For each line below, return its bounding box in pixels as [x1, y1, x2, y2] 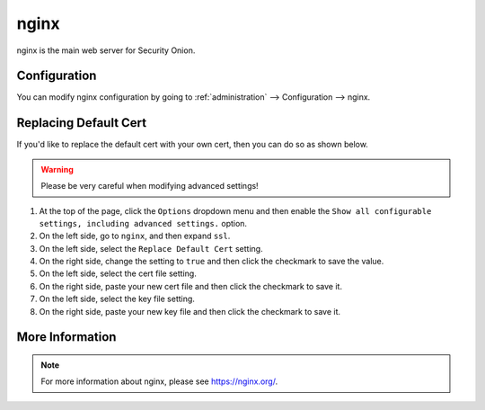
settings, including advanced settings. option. [39, 218, 247, 228]
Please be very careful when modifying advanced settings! [40, 181, 260, 192]
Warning [40, 164, 74, 174]
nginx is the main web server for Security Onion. [16, 45, 196, 56]
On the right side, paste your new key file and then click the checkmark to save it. [39, 306, 341, 316]
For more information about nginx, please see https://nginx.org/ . [40, 376, 278, 387]
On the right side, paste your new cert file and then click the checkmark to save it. [39, 281, 343, 291]
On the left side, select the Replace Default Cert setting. [39, 243, 264, 254]
